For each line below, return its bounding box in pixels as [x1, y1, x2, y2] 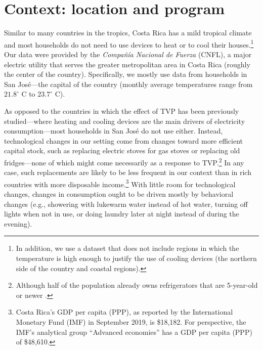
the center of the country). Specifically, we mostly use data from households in [4, 69, 247, 79]
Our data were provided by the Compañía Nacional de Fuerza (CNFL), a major [4, 49, 252, 59]
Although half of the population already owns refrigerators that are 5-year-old [16, 280, 258, 290]
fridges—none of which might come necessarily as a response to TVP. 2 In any [4, 155, 244, 167]
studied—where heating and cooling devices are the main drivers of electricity [4, 115, 245, 126]
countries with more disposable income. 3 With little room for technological [4, 177, 236, 189]
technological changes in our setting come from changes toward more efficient [4, 135, 243, 146]
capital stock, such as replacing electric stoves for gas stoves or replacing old [4, 145, 240, 156]
